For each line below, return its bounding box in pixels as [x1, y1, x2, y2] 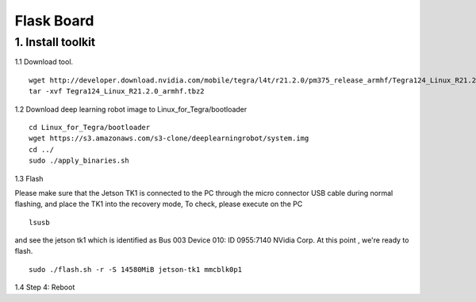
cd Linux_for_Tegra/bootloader [29, 123, 151, 132]
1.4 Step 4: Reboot [14, 282, 75, 292]
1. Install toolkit [14, 35, 96, 49]
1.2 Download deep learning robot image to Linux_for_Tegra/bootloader [14, 104, 248, 114]
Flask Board [14, 12, 94, 29]
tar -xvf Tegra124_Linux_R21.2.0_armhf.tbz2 [29, 87, 205, 96]
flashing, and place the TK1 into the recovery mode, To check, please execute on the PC [14, 199, 303, 209]
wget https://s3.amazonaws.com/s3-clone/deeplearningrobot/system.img [29, 134, 309, 143]
